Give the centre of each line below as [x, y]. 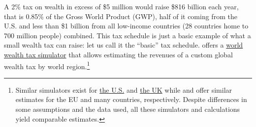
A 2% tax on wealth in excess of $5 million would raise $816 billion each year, [121, 6]
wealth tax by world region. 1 [47, 65]
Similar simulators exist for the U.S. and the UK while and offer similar [124, 89]
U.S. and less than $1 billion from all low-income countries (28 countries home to [126, 26]
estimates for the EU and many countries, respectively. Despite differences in [131, 99]
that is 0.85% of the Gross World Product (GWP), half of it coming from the [121, 16]
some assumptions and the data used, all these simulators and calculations [128, 109]
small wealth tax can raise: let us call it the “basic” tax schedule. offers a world [124, 45]
